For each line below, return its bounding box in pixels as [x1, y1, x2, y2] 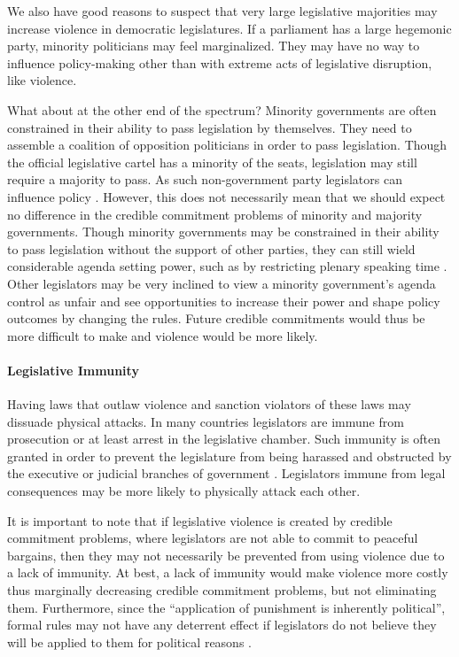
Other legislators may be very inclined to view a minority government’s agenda [7, 274, 436, 292]
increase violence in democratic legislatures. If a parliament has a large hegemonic [7, 19, 452, 37]
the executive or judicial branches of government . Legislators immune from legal [7, 464, 446, 483]
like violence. [7, 71, 77, 89]
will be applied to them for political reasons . [7, 632, 252, 651]
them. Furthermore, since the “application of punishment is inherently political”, [7, 598, 446, 616]
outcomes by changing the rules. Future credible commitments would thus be [7, 309, 425, 328]
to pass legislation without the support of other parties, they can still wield [7, 239, 416, 258]
